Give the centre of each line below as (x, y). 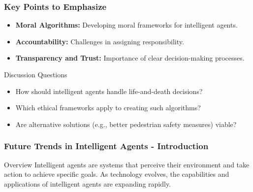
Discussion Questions (36, 74)
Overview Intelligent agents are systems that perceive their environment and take (127, 164)
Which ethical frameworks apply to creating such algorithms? (108, 108)
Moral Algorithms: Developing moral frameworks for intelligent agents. (126, 25)
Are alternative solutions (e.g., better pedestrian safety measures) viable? (126, 124)
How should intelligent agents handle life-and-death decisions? (109, 91)
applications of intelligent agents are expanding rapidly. (88, 183)
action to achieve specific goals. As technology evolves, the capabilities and (117, 174)
